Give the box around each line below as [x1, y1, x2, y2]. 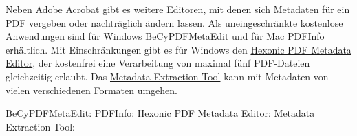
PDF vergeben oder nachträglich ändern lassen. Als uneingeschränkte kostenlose [6, 15, 343, 30]
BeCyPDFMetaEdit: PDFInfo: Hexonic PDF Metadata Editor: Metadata [6, 106, 315, 120]
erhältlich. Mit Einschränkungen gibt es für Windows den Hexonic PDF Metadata [6, 42, 351, 56]
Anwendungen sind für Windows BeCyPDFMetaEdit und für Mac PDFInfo [6, 29, 325, 43]
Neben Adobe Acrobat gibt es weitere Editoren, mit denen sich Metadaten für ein [6, 2, 350, 16]
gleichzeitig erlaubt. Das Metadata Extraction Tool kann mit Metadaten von [6, 69, 329, 83]
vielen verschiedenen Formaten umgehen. [6, 82, 178, 97]
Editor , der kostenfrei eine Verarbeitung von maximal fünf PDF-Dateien [6, 56, 310, 70]
